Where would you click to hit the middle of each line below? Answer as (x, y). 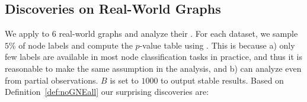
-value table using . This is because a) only (217, 45)
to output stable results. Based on (222, 80)
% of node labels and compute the (71, 45)
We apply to (27, 34)
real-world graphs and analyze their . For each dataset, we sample (178, 34)
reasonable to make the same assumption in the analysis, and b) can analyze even (153, 68)
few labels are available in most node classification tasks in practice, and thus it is (153, 57)
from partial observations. (52, 80)
